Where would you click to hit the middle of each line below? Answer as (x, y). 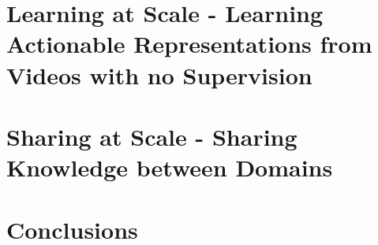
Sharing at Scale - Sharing (152, 136)
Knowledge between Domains (170, 167)
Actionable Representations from (189, 44)
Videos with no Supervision (159, 74)
